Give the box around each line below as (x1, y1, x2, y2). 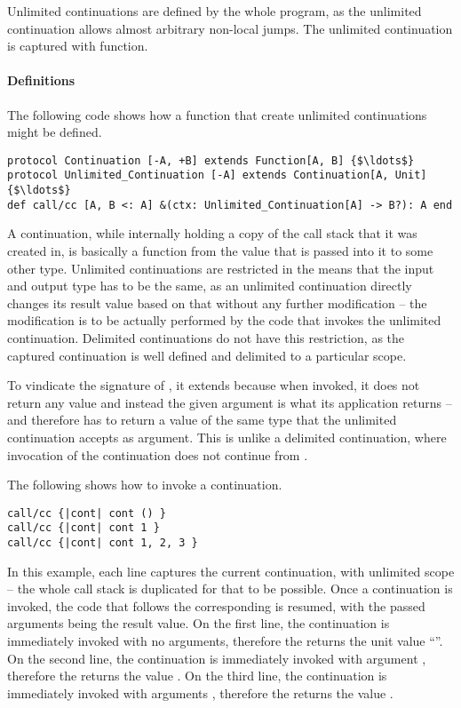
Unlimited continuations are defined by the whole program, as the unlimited (7, 2, 422, 20)
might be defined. (7, 123, 102, 141)
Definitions (7, 71, 76, 90)
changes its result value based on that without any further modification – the (7, 293, 427, 312)
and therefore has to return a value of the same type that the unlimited (7, 410, 397, 429)
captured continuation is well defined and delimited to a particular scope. (7, 346, 407, 364)
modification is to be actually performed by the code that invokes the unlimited (7, 311, 441, 330)
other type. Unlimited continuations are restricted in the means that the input (7, 259, 434, 277)
